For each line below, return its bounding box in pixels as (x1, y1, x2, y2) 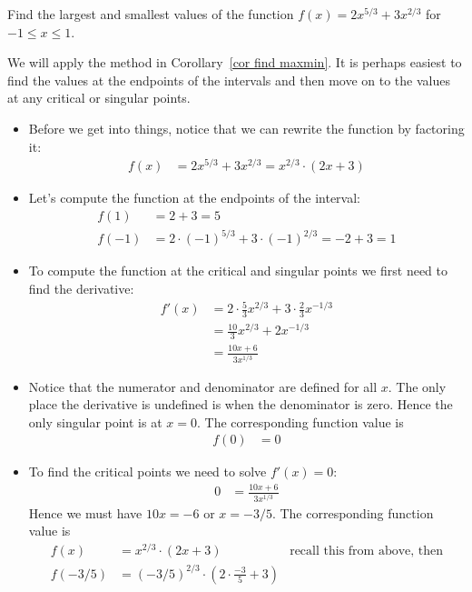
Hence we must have (28, 503, 143, 522)
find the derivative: (28, 279, 134, 298)
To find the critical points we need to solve (28, 462, 267, 481)
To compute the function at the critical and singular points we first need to (28, 261, 447, 280)
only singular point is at (28, 412, 162, 431)
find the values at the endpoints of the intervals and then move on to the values (7, 70, 450, 89)
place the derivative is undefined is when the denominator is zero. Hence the (28, 395, 453, 414)
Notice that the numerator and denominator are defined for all (28, 376, 378, 396)
